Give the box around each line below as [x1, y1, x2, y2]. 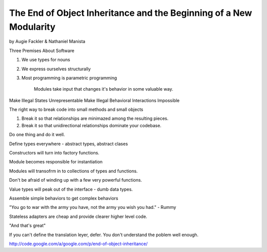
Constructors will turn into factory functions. [9, 150, 100, 156]
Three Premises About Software [9, 48, 75, 53]
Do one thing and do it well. [9, 132, 65, 138]
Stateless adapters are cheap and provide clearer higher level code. [9, 213, 148, 219]
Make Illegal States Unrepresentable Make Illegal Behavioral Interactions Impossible [9, 97, 180, 103]
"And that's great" [9, 223, 46, 229]
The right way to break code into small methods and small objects [9, 106, 143, 112]
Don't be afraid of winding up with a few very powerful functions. [9, 177, 142, 183]
